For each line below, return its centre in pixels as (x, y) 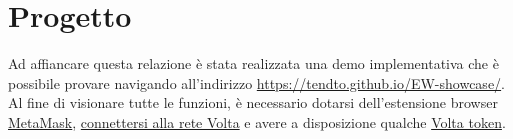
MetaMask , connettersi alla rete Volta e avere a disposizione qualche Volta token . (257, 121)
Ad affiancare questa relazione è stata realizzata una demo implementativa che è (253, 63)
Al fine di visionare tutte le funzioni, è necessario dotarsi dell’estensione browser (253, 102)
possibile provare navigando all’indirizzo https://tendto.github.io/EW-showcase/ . (257, 82)
